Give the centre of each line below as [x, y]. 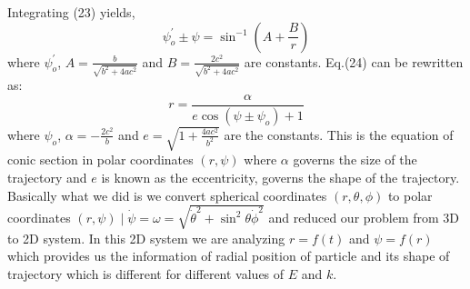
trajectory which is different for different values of [146, 273]
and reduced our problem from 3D [364, 217]
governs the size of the [355, 159]
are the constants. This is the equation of [339, 134]
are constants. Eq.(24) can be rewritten [354, 61]
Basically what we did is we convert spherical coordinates [167, 195]
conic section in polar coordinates [100, 159]
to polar [410, 195]
